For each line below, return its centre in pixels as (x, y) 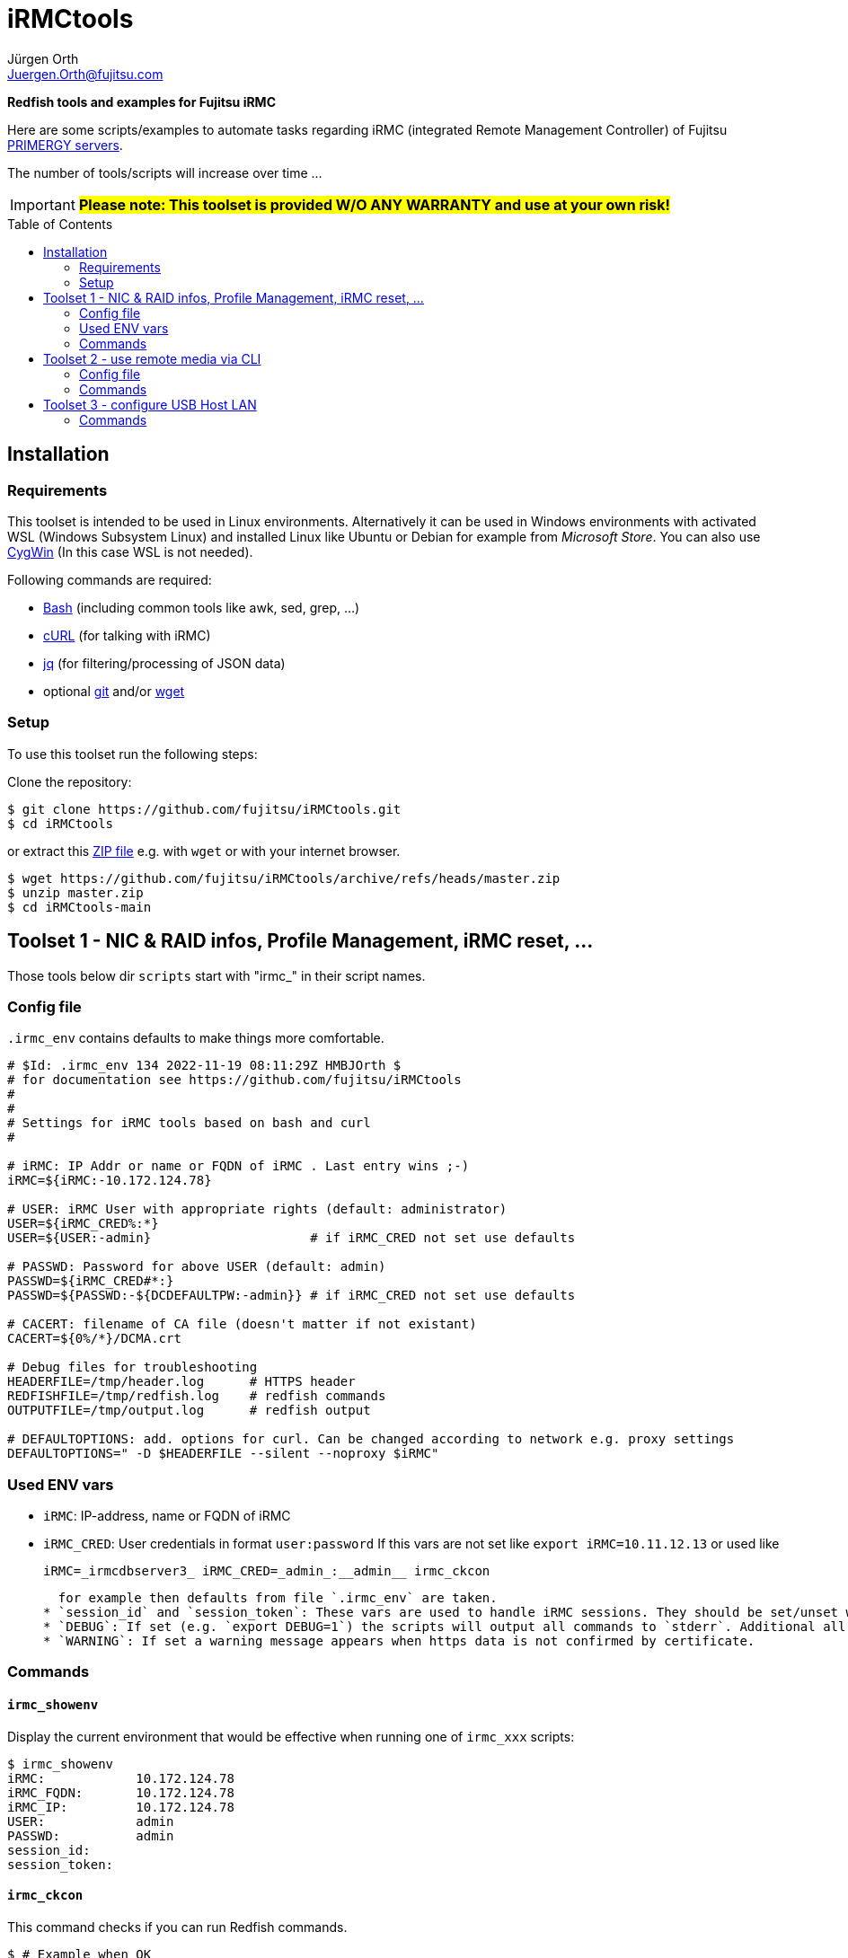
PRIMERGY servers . (65, 145)
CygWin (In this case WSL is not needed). (130, 551)
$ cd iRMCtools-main (79, 907)
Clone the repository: (70, 781)
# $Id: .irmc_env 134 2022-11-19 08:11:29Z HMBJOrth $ (204, 1066)
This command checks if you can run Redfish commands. (177, 1927)
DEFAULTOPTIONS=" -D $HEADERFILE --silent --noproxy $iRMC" (223, 1454)
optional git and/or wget (114, 691)
